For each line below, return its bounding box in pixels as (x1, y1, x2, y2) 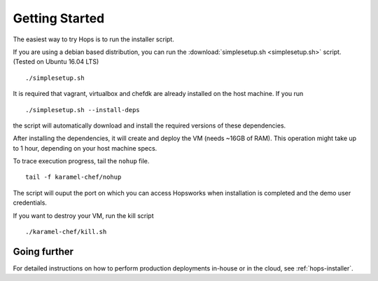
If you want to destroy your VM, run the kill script (13, 211, 154, 220)
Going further (13, 245, 73, 257)
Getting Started (13, 11, 105, 26)
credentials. (13, 198, 47, 207)
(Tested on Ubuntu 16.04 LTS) (13, 57, 99, 66)
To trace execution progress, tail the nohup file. (13, 157, 150, 165)
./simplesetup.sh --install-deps (25, 106, 140, 114)
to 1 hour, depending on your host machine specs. (13, 144, 157, 152)
